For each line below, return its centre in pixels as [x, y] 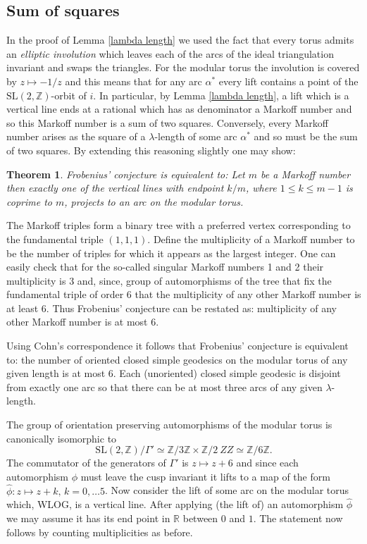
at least [23, 308]
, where [261, 188]
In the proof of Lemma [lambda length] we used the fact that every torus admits [180, 40]
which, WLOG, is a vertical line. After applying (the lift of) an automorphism [175, 504]
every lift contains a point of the [288, 81]
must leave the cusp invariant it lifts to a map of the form [205, 476]
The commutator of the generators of [86, 463]
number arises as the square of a [76, 136]
